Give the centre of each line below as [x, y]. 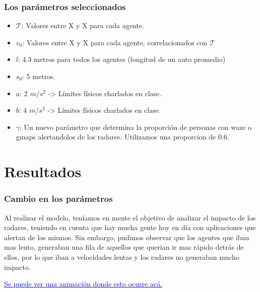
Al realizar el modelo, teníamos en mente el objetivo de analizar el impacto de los [130, 217]
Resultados [43, 171]
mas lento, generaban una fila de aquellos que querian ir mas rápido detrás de [124, 247]
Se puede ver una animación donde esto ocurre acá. [83, 284]
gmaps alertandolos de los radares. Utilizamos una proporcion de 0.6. [122, 137]
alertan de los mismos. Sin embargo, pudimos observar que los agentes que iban [127, 237]
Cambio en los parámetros [58, 199]
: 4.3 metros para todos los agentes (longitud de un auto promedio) [122, 59]
